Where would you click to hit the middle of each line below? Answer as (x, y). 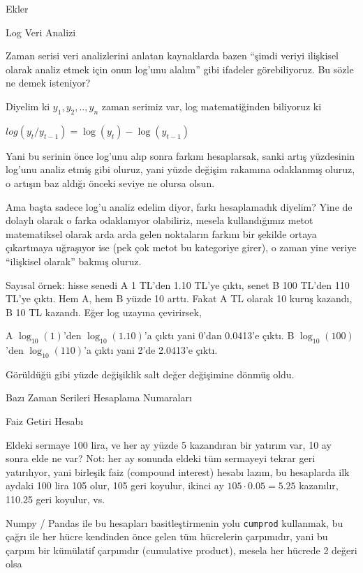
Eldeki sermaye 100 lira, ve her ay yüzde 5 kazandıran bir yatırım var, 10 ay (169, 444)
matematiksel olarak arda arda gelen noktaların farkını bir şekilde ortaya (161, 233)
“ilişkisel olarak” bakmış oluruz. (74, 261)
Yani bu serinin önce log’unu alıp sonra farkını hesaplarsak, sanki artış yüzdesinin (180, 155)
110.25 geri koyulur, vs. (55, 499)
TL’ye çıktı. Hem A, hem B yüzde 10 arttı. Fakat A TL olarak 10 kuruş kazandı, (179, 298)
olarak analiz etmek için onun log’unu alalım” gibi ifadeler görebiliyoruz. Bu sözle (180, 69)
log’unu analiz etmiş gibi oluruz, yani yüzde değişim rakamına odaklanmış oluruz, (180, 169)
